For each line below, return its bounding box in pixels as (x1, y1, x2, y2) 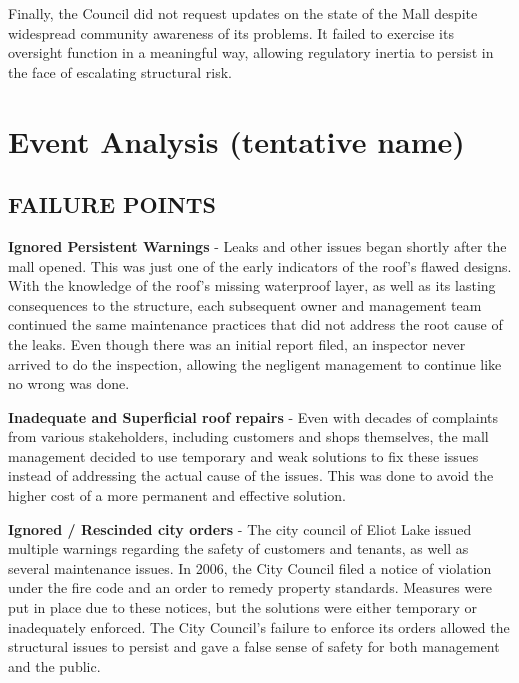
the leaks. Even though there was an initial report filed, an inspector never (8, 333, 466, 354)
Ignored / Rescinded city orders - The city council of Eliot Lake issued (8, 518, 472, 539)
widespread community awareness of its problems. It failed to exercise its (8, 22, 454, 43)
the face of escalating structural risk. (8, 61, 232, 82)
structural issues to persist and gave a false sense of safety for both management (8, 636, 500, 657)
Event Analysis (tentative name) (8, 120, 465, 161)
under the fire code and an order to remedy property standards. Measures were (8, 577, 493, 598)
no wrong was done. (8, 373, 130, 394)
